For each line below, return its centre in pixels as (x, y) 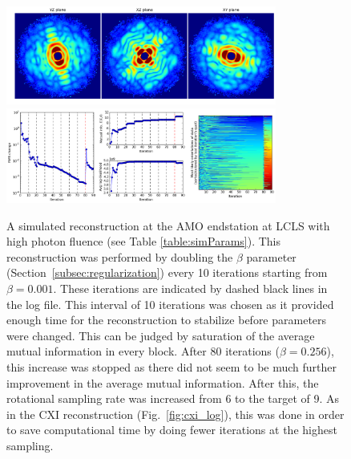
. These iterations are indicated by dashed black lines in (190, 288)
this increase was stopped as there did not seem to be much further (172, 367)
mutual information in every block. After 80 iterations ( (143, 351)
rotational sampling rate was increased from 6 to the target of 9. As (173, 398)
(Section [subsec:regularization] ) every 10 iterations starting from (167, 272)
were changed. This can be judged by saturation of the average (161, 335)
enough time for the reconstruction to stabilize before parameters (167, 320)
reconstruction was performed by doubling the (120, 256)
